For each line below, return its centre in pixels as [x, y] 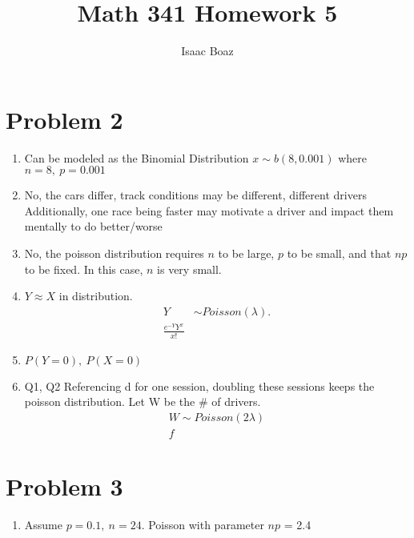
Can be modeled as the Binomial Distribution [137, 157]
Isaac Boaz [207, 51]
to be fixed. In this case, [84, 269]
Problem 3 [64, 486]
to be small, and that [339, 253]
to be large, [246, 253]
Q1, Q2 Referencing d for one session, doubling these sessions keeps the [199, 385]
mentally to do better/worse [93, 226]
